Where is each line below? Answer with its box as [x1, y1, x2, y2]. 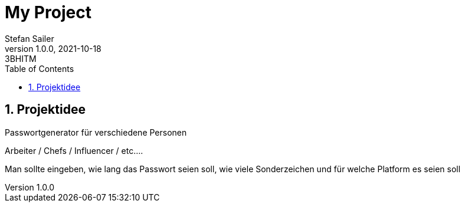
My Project [5, 2, 91, 22]
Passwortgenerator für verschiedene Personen [5, 127, 187, 137]
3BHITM [5, 53, 37, 64]
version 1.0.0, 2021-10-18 [5, 43, 101, 54]
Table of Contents [5, 63, 74, 74]
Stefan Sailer [5, 33, 54, 44]
